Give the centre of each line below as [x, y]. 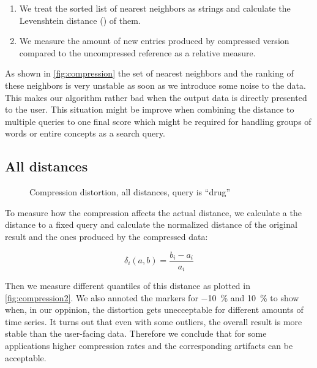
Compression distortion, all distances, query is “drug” [130, 192]
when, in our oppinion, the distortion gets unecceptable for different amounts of [154, 310]
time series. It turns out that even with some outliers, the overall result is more [154, 321]
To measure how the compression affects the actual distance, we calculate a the [153, 212]
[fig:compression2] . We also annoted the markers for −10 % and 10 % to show [152, 297]
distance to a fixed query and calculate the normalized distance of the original [151, 224]
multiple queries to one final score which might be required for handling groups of [158, 121]
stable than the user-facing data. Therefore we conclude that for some [136, 333]
